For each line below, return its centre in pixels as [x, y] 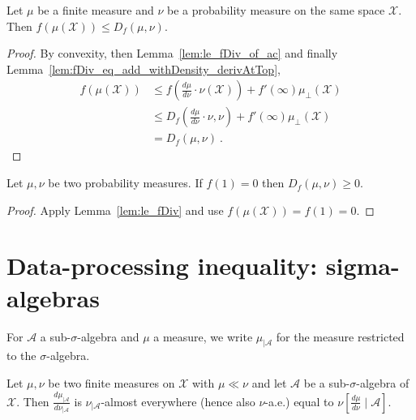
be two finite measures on [112, 382]
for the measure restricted [340, 336]
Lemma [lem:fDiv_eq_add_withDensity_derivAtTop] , [144, 69]
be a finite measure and [96, 10]
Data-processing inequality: [162, 266]
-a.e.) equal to [299, 401]
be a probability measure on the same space [276, 10]
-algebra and [108, 336]
